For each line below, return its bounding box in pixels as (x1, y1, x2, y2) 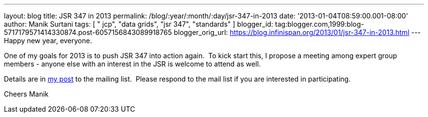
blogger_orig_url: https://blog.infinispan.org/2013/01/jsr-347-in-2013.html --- (173, 28, 421, 36)
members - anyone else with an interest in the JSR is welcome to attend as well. (4, 60, 261, 68)
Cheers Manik (4, 90, 49, 98)
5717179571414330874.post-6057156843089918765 (4, 28, 172, 36)
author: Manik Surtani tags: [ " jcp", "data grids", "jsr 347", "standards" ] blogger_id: (4, 20, 274, 28)
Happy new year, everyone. (4, 36, 92, 45)
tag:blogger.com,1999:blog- (275, 20, 364, 28)
